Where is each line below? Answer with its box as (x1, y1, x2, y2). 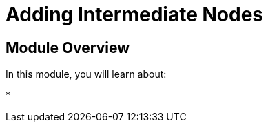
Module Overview (6, 39, 130, 56)
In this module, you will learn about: (6, 68, 167, 81)
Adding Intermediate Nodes (6, 3, 264, 26)
